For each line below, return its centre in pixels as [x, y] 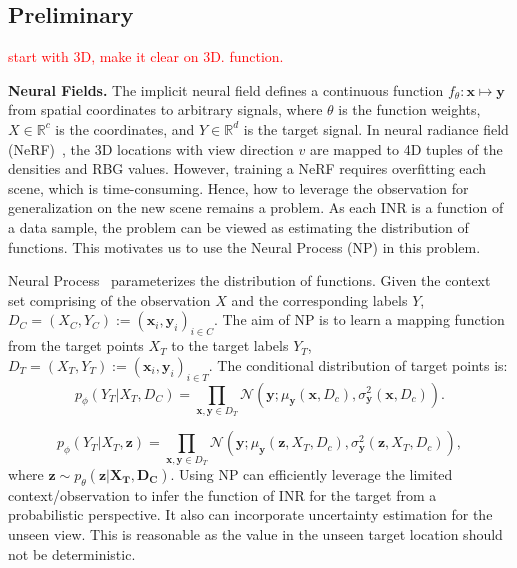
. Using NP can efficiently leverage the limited [311, 473]
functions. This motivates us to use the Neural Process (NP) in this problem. [244, 246]
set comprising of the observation [109, 299]
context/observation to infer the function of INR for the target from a [222, 494]
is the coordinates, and [125, 128]
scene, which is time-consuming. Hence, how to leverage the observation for [238, 187]
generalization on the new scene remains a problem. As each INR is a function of [256, 207]
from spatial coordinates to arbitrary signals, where [165, 109]
